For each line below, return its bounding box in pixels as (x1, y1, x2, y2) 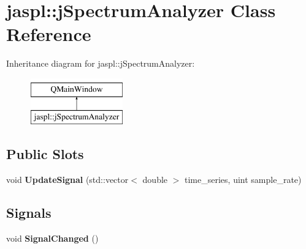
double (142, 173, 168, 186)
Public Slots (6, 144, 84, 163)
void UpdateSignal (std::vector (6, 173, 129, 186)
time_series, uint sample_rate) (185, 173, 302, 186)
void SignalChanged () (6, 232, 99, 245)
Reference (6, 21, 91, 46)
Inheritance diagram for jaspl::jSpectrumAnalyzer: (6, 57, 195, 70)
